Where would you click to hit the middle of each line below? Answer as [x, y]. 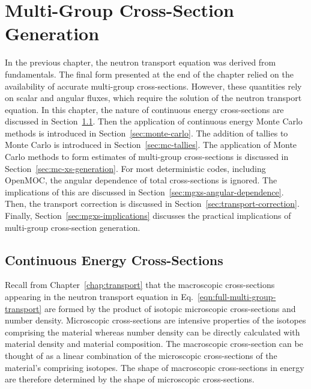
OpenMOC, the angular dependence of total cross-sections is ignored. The [141, 180]
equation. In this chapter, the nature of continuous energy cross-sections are [144, 109]
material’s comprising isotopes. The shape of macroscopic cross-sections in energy [155, 367]
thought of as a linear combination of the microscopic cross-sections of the [141, 355]
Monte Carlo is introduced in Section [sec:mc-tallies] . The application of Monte [151, 145]
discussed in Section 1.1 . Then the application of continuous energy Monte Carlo [154, 121]
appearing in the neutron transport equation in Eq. [99, 297]
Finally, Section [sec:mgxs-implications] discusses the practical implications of [148, 216]
